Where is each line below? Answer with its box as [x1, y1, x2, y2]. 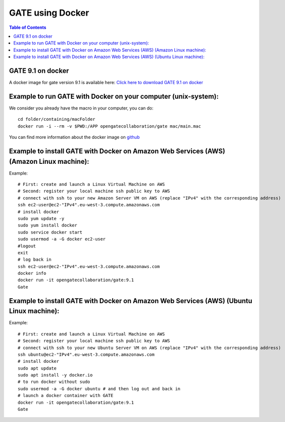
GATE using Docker [9, 7, 89, 18]
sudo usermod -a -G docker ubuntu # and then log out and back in [18, 386, 181, 391]
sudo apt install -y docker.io [18, 372, 93, 378]
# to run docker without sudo [18, 379, 91, 385]
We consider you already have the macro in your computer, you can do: [9, 105, 154, 111]
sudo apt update [18, 365, 57, 371]
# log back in [18, 257, 51, 263]
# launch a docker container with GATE [18, 393, 114, 399]
